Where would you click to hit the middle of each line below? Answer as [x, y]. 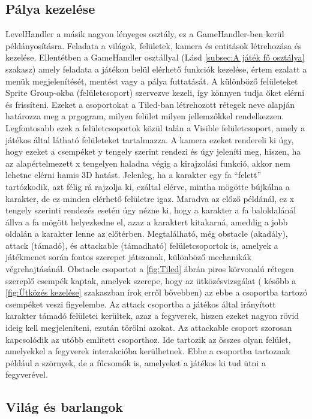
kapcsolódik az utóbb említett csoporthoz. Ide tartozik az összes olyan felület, [148, 339]
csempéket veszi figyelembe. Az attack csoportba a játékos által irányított [141, 304]
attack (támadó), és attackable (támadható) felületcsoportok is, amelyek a [142, 245]
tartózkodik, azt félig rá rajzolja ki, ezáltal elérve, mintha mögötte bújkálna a [148, 186]
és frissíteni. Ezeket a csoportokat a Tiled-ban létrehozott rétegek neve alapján [150, 104]
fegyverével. [27, 374]
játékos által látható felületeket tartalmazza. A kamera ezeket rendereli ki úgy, [150, 139]
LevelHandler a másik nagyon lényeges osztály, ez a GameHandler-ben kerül [145, 34]
